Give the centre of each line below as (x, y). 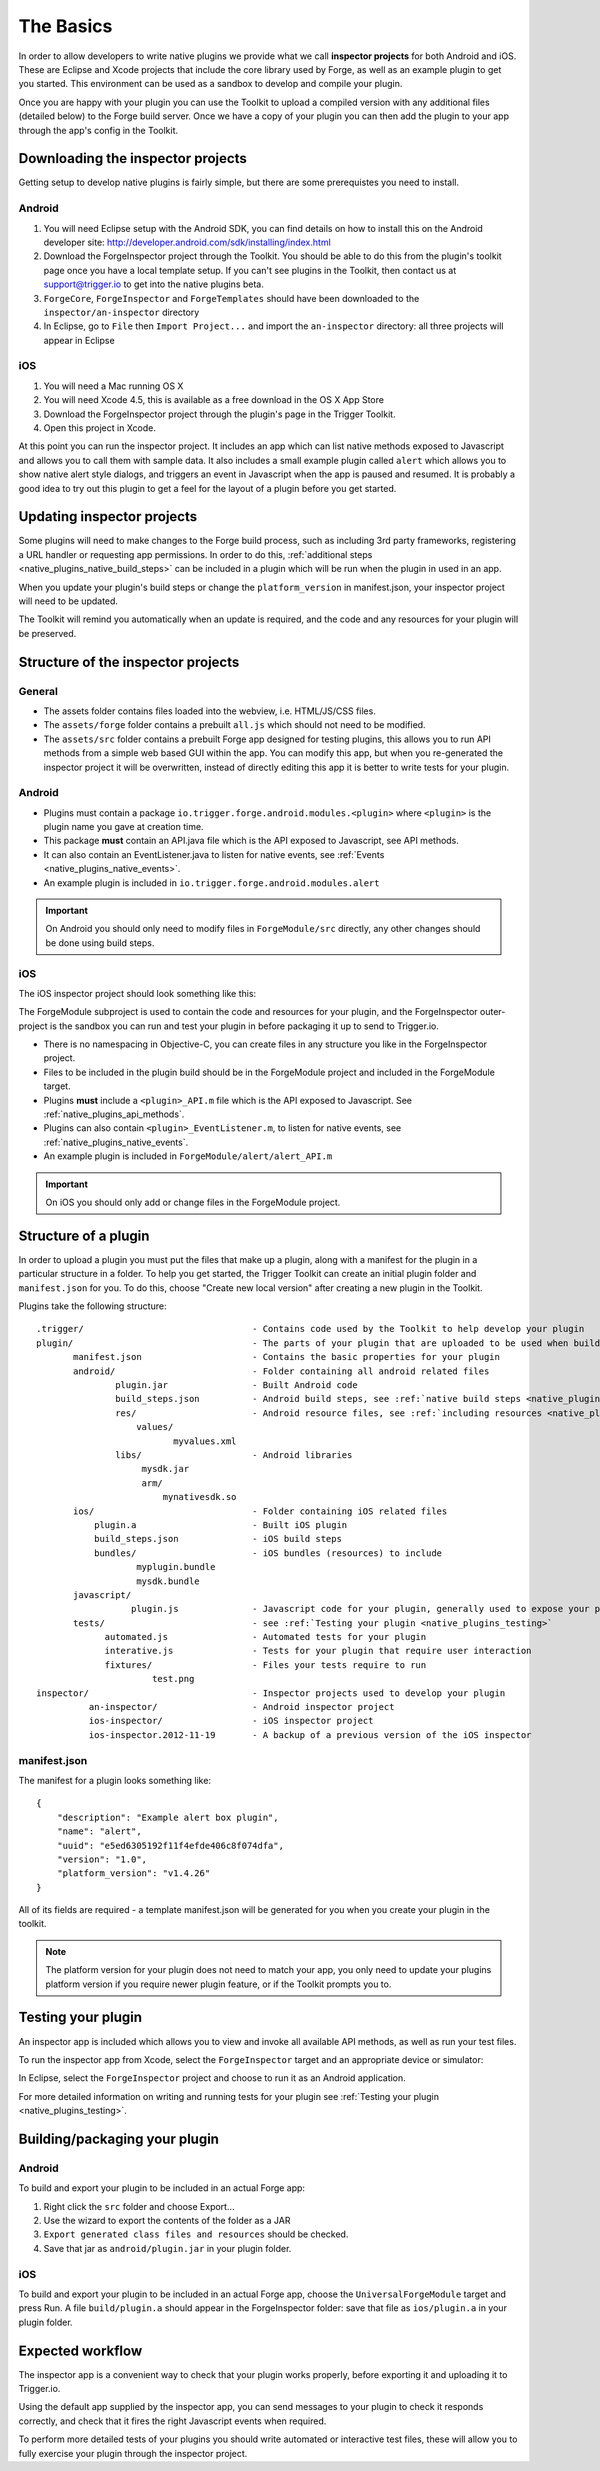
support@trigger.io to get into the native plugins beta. (153, 284)
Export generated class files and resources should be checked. (196, 2234)
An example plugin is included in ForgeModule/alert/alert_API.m (188, 1156)
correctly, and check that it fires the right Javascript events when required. (172, 2421)
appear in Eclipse (79, 340)
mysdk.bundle (168, 1581)
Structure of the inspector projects (129, 661)
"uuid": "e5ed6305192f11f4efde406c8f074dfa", (170, 1845)
